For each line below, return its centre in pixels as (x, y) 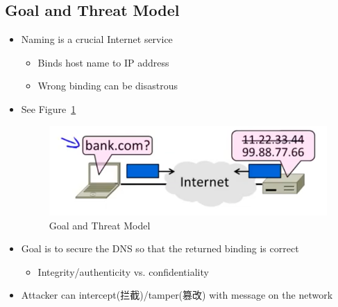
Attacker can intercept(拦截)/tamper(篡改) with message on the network (177, 295)
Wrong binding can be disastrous (108, 86)
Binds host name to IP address (103, 62)
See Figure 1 (49, 108)
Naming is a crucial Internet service (97, 39)
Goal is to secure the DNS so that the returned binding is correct (160, 248)
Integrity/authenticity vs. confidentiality (123, 271)
